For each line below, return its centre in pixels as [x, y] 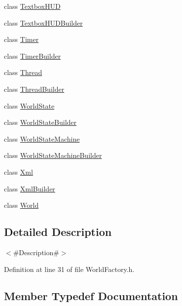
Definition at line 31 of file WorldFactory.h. [69, 269]
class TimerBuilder [33, 56]
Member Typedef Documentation [91, 295]
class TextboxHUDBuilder [43, 22]
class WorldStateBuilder [40, 122]
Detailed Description [58, 232]
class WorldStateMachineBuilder [53, 155]
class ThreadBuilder [34, 89]
